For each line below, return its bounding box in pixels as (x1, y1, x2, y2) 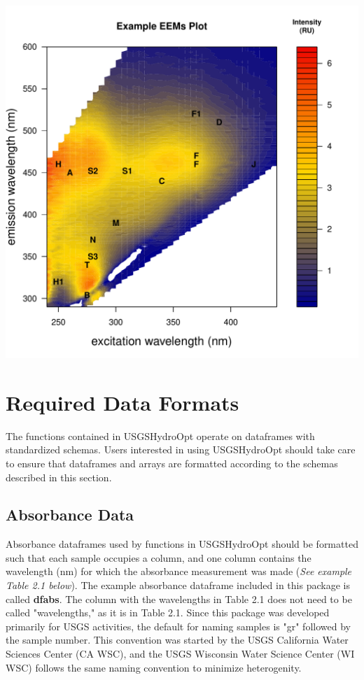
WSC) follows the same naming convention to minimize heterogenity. (6, 660, 302, 674)
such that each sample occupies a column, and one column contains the (6, 550, 311, 565)
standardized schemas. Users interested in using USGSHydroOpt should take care (6, 442, 356, 457)
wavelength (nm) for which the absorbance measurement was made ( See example (6, 564, 352, 579)
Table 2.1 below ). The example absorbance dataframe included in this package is (6, 578, 350, 593)
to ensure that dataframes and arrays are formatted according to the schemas (6, 455, 338, 470)
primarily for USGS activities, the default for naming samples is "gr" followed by (6, 618, 351, 633)
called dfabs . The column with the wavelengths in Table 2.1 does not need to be (6, 591, 352, 606)
